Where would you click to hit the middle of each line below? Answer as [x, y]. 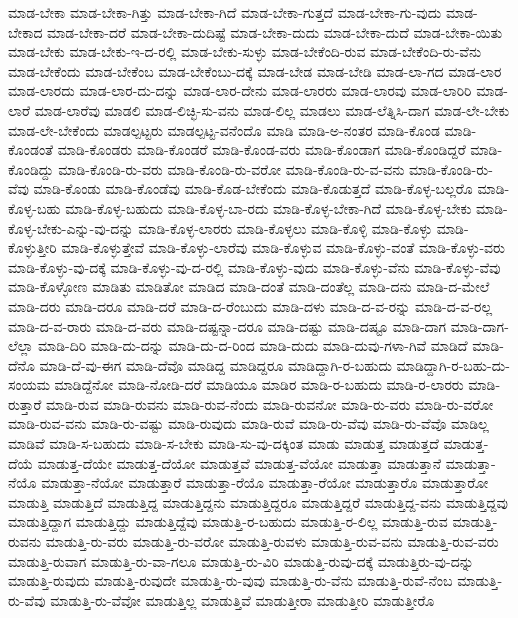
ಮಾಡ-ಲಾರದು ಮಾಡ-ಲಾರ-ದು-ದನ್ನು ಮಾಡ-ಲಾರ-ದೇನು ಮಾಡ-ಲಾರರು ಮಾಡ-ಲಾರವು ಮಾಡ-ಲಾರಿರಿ [240, 90]
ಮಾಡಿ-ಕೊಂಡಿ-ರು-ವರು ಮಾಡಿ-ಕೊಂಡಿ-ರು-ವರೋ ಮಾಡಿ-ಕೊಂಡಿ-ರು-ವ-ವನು [231, 168]
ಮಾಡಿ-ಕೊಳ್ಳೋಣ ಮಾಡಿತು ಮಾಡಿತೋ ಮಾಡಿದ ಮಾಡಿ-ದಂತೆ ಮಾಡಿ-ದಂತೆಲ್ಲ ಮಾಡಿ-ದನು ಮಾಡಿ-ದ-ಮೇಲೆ [249, 286]
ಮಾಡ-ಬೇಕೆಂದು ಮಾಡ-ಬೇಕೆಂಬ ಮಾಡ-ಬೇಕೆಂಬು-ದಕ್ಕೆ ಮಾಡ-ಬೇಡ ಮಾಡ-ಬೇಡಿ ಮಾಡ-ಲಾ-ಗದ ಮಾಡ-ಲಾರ [255, 70]
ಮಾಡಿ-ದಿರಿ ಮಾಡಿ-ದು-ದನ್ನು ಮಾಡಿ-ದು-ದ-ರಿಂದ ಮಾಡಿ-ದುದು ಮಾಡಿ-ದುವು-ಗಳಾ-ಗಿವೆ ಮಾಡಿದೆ [252, 345]
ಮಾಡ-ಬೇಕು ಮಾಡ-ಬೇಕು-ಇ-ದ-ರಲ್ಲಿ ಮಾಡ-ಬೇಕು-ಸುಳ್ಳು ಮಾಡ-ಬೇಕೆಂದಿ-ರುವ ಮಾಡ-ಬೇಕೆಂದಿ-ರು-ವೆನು [245, 51]
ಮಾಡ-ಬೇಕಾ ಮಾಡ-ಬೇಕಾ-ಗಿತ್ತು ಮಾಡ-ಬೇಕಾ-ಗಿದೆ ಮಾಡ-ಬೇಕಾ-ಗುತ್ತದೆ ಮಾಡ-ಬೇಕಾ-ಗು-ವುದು [225, 12]
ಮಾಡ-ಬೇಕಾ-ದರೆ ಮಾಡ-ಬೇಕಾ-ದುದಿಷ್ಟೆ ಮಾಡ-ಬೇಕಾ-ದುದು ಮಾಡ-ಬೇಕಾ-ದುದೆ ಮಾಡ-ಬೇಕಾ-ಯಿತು [275, 31]
